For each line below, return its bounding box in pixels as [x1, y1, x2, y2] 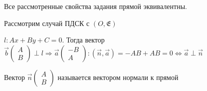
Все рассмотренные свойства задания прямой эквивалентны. [4, 1, 187, 11]
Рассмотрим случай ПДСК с [4, 17, 90, 28]
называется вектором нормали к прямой [57, 71, 179, 82]
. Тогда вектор [62, 34, 105, 45]
